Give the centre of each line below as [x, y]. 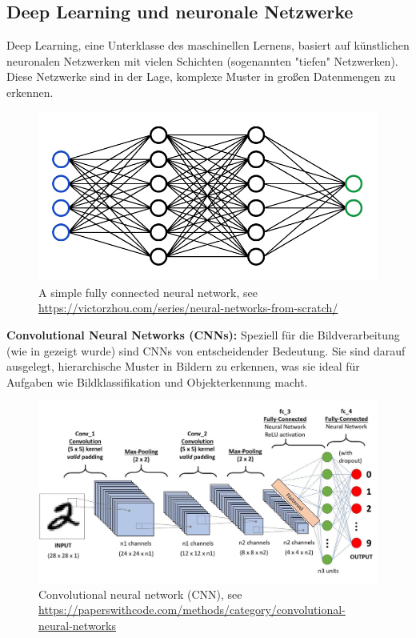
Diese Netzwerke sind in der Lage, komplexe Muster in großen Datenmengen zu [201, 76]
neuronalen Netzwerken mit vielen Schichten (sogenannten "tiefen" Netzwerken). [202, 60]
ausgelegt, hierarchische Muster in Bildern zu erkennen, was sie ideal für [183, 366]
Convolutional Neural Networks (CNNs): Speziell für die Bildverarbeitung [203, 335]
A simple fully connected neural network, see [148, 292]
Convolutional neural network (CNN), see [140, 594]
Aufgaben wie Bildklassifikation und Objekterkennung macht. [157, 381]
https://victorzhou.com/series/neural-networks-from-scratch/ [188, 308]
